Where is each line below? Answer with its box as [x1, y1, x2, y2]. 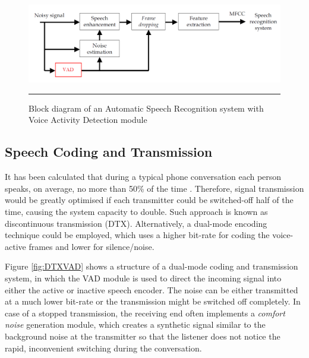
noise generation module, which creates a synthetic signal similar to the [5, 318, 266, 331]
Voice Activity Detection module [29, 113, 147, 126]
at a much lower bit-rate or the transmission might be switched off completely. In [5, 295, 301, 308]
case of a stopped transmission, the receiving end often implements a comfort [5, 306, 285, 319]
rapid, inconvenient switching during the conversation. [5, 341, 202, 354]
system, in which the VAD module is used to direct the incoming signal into [5, 271, 282, 284]
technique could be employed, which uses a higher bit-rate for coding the [5, 229, 270, 241]
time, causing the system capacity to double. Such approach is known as [5, 205, 268, 218]
